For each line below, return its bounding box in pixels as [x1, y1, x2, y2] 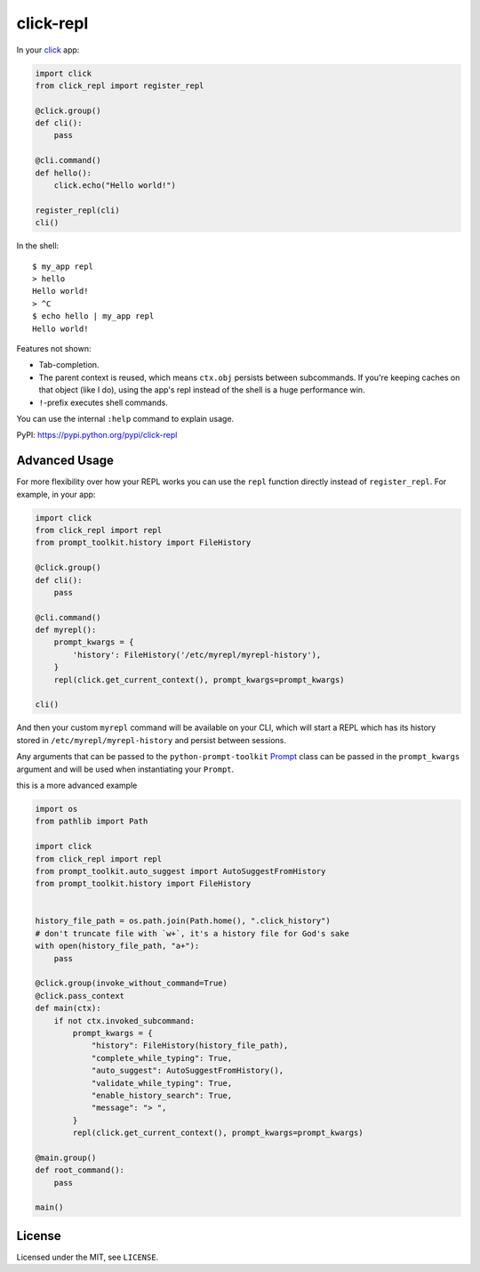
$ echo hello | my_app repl [32, 312, 155, 321]
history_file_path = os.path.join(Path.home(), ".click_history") [35, 916, 331, 926]
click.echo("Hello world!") [53, 181, 177, 190]
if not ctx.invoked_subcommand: [53, 1016, 196, 1025]
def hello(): [35, 167, 92, 178]
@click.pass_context [35, 991, 124, 1001]
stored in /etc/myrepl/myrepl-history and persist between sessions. [16, 734, 287, 745]
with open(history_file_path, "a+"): [35, 941, 200, 952]
